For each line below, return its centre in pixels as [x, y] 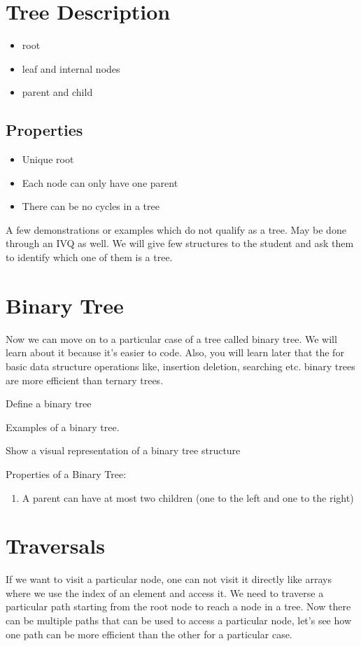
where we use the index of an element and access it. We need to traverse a [165, 592]
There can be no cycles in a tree [91, 206]
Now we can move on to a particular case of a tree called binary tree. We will [171, 338]
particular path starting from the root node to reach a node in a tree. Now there [178, 606]
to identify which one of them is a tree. [89, 257]
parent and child [57, 92]
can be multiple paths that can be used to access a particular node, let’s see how [178, 620]
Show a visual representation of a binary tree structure [123, 450]
